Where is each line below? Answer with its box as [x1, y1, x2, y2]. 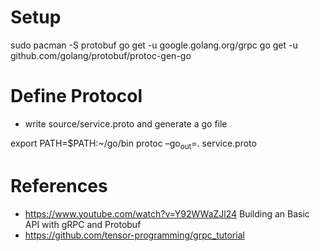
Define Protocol [10, 85, 143, 108]
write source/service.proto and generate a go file [24, 117, 228, 130]
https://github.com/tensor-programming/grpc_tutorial [24, 229, 245, 241]
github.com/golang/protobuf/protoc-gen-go [10, 49, 192, 61]
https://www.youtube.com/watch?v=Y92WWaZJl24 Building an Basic [24, 207, 310, 220]
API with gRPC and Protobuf [24, 218, 142, 230]
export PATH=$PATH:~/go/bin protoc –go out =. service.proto [10, 137, 257, 151]
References [10, 174, 108, 197]
